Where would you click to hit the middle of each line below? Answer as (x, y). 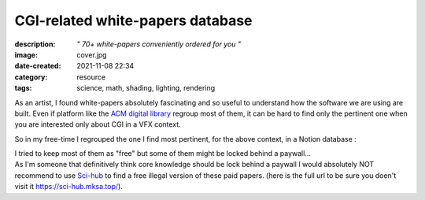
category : (31, 77)
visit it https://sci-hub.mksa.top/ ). (69, 187)
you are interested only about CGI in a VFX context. (98, 124)
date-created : (38, 66)
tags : (23, 88)
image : (26, 54)
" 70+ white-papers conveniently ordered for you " (159, 44)
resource (91, 77)
